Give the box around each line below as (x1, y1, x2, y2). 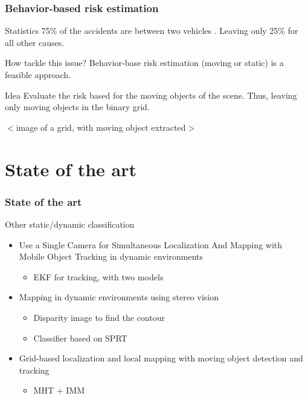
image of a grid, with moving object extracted (16, 120, 186, 133)
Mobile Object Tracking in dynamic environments (19, 250, 204, 263)
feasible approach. (5, 68, 71, 81)
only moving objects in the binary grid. (5, 101, 150, 113)
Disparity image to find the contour (33, 311, 165, 323)
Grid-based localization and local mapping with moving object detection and (19, 352, 303, 364)
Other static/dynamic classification (5, 217, 135, 230)
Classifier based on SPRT (33, 331, 127, 344)
